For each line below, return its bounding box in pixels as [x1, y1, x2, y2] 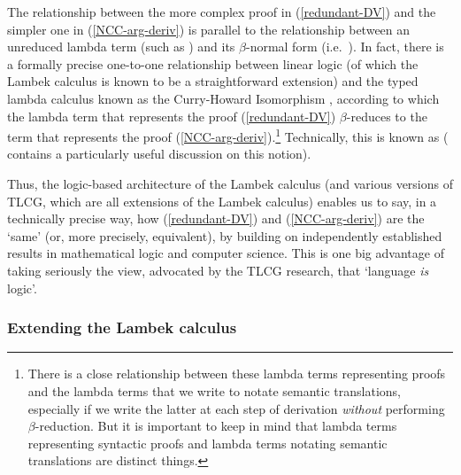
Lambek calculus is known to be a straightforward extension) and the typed [7, 72, 419, 90]
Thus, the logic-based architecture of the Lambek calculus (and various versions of [7, 175, 454, 192]
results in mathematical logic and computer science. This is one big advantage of [7, 244, 444, 262]
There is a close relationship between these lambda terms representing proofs [27, 364, 446, 383]
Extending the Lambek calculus [7, 316, 237, 339]
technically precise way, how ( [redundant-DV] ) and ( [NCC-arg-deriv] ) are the [7, 209, 425, 228]
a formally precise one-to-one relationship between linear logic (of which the [7, 54, 419, 73]
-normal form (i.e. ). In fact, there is [245, 37, 444, 56]
